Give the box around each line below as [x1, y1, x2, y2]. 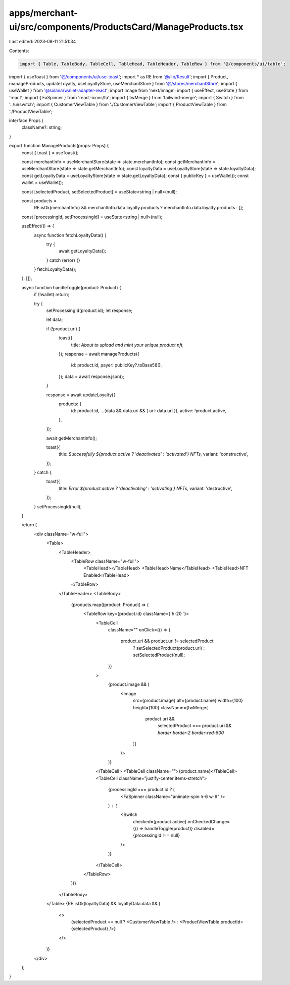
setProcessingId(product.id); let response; [46, 308, 133, 313]
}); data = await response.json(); [58, 373, 125, 379]
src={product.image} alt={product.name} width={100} [133, 697, 243, 704]
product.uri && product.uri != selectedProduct [120, 638, 214, 644]
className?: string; [21, 124, 62, 130]
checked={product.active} [133, 818, 187, 824]
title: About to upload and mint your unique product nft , [71, 342, 184, 348]
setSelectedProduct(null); [133, 652, 185, 658]
